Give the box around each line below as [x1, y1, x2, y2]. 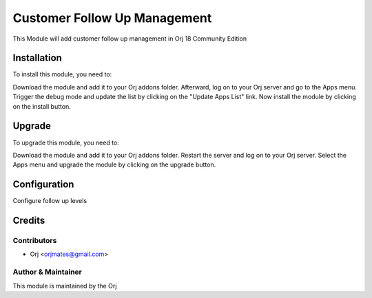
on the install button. [12, 102, 72, 110]
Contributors [12, 236, 57, 245]
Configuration [12, 179, 74, 191]
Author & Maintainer [12, 267, 82, 277]
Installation [12, 52, 62, 64]
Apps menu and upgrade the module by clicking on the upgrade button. [12, 160, 216, 169]
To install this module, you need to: [12, 70, 112, 78]
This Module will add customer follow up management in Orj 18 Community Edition [12, 34, 247, 43]
